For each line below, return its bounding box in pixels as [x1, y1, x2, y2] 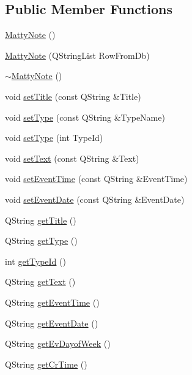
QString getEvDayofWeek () [5, 337, 111, 350]
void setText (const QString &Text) [5, 151, 139, 164]
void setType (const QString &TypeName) [5, 110, 165, 123]
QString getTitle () [5, 213, 76, 226]
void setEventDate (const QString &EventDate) [5, 192, 185, 205]
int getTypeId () [5, 254, 66, 267]
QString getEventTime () [5, 295, 100, 308]
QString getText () [5, 275, 76, 288]
